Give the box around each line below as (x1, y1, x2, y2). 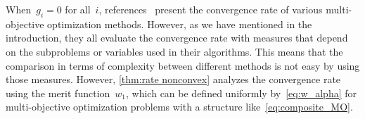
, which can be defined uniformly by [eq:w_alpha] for (126, 85, 357, 100)
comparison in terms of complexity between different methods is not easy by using (6, 58, 360, 73)
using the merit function (6, 85, 110, 100)
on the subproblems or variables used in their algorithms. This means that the (6, 44, 343, 58)
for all (65, 2, 91, 16)
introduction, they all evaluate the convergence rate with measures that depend (6, 30, 348, 45)
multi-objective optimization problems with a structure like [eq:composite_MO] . (6, 99, 353, 114)
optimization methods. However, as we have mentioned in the (47, 16, 312, 31)
